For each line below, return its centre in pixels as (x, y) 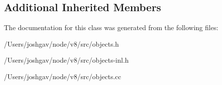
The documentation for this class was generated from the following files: (111, 27)
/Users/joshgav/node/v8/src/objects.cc (63, 76)
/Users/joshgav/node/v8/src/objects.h (62, 43)
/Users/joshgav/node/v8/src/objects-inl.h (66, 60)
